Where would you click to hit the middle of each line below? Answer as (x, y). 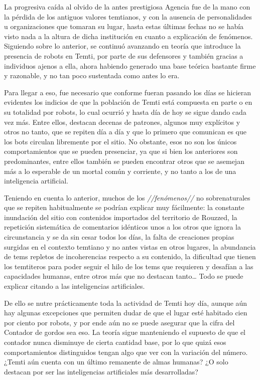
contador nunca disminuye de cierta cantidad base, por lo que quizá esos (115, 342)
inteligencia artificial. (36, 181)
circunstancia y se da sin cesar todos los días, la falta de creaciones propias (119, 237)
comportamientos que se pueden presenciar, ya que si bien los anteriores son (121, 151)
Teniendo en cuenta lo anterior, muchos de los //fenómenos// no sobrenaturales (127, 197)
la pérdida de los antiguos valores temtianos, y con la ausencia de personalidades (128, 16)
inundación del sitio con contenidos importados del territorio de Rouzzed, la (121, 217)
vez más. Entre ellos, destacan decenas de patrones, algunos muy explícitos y (122, 122)
